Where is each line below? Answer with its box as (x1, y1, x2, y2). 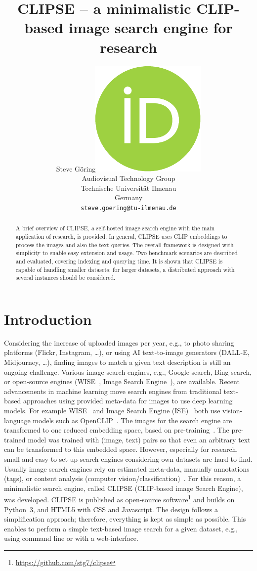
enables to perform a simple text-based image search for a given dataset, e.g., (4, 523, 238, 533)
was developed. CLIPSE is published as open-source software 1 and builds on (4, 493, 235, 505)
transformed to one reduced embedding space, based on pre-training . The (4, 425, 229, 435)
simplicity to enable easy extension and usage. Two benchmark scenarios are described (15, 249, 238, 257)
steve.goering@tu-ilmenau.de (81, 204, 176, 212)
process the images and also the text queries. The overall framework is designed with (15, 240, 234, 249)
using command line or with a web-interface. (4, 533, 138, 543)
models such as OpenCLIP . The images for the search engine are (33, 415, 232, 425)
